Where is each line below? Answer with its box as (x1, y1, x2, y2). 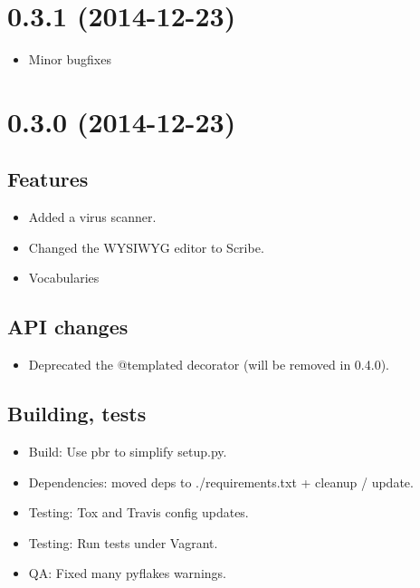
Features (7, 165, 89, 193)
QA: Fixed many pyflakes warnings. (28, 564, 226, 583)
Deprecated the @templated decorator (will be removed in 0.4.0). (28, 355, 389, 374)
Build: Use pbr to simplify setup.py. (28, 442, 227, 461)
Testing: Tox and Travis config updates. (28, 503, 249, 522)
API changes (7, 313, 129, 341)
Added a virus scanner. (28, 207, 157, 227)
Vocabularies (28, 268, 100, 287)
